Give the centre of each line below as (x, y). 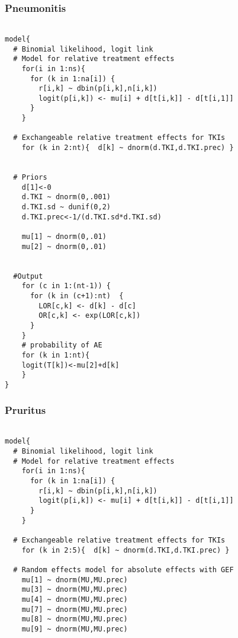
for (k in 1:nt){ (56, 355)
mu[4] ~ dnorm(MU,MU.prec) (75, 599)
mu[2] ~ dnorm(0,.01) (64, 246)
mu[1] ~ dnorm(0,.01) (64, 237)
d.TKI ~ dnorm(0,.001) (66, 197)
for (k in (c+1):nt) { (77, 296)
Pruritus (25, 410)
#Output (28, 276)
